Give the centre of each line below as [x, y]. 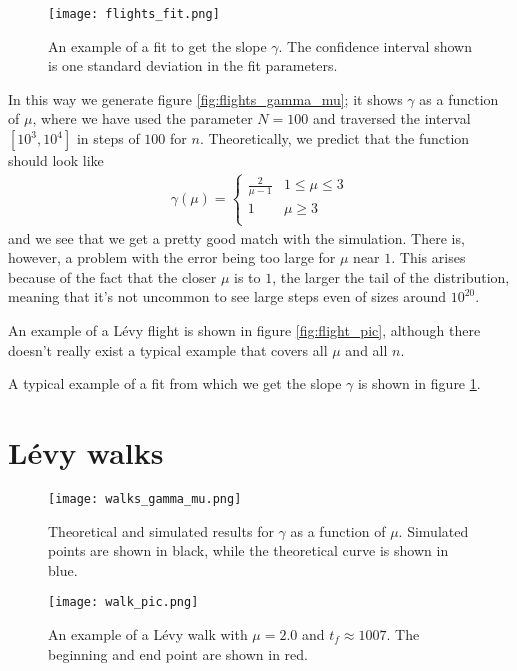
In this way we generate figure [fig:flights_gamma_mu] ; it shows [205, 98]
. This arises [428, 257]
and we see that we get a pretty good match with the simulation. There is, [236, 237]
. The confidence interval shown [375, 45]
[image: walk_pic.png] [123, 602]
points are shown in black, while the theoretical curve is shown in [248, 550]
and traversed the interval [391, 118]
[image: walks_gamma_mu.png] [145, 498]
